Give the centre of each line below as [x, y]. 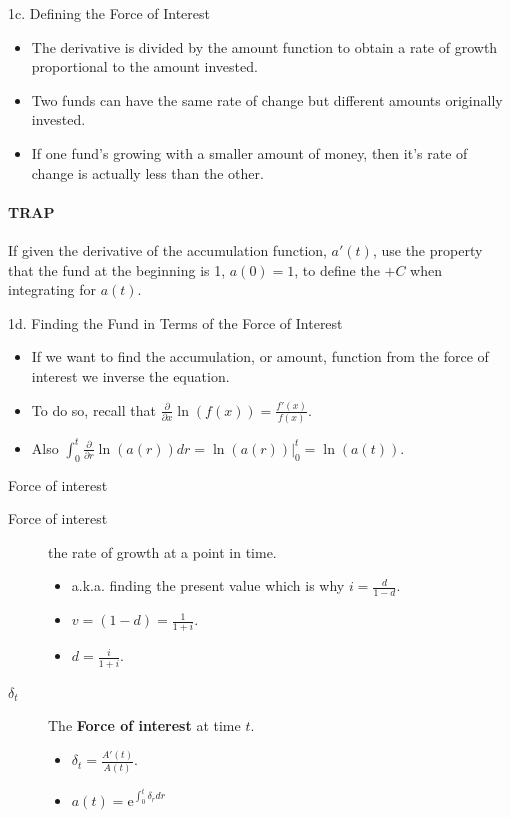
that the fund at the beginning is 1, [117, 269]
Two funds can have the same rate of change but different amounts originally [267, 99]
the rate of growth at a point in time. [162, 551]
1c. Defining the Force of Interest [109, 13]
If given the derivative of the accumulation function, [167, 249]
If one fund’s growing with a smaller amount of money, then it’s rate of [249, 152]
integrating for [52, 289]
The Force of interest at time [144, 725]
